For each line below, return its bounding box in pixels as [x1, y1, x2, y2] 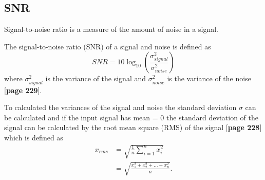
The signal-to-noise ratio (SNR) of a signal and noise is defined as [4, 41, 211, 51]
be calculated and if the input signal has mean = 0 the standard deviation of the [4, 112, 258, 122]
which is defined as [4, 132, 63, 142]
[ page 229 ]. [4, 84, 42, 95]
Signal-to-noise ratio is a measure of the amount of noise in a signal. [4, 24, 218, 34]
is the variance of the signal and [45, 73, 146, 84]
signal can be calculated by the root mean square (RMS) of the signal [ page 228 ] [4, 122, 262, 133]
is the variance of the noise [167, 73, 251, 84]
